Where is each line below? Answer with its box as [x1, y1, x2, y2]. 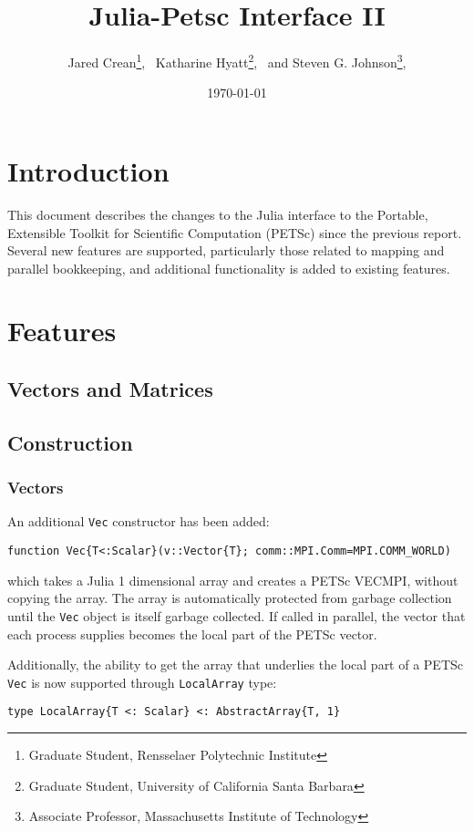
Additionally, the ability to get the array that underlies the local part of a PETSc [7, 655, 464, 674]
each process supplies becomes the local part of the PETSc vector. [7, 624, 377, 643]
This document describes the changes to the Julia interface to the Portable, [7, 204, 428, 223]
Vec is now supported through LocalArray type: [7, 672, 277, 691]
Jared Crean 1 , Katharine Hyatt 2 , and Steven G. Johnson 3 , [67, 50, 407, 71]
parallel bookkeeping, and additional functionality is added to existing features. [7, 258, 450, 277]
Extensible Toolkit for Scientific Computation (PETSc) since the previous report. [7, 223, 462, 242]
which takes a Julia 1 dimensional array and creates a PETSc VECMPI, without [7, 570, 459, 589]
